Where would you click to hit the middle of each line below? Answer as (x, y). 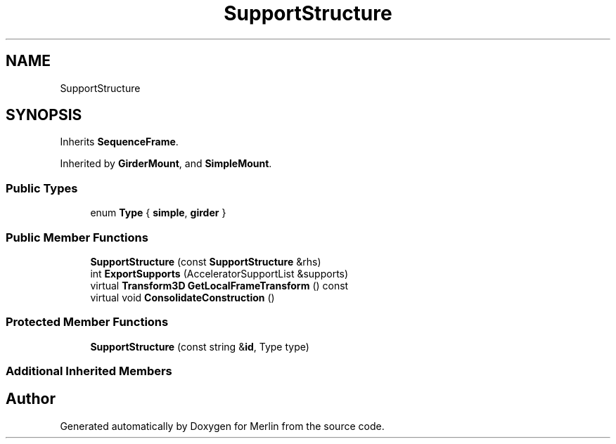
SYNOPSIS (44, 115)
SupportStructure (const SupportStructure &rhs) (206, 261)
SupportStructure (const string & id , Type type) (200, 346)
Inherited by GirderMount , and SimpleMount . (166, 164)
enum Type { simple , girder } (158, 213)
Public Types (42, 188)
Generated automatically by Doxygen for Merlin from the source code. (222, 426)
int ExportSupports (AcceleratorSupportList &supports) (219, 273)
